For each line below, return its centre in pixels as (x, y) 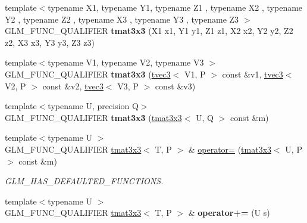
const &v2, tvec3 (73, 86)
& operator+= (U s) (229, 213)
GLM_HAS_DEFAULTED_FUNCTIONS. (84, 181)
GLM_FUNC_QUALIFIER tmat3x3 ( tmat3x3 (93, 117)
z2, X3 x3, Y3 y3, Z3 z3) (50, 42)
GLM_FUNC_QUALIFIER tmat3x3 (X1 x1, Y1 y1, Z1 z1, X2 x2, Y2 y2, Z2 (149, 31)
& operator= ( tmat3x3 (230, 149)
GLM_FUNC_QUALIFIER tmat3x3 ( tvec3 (88, 74)
